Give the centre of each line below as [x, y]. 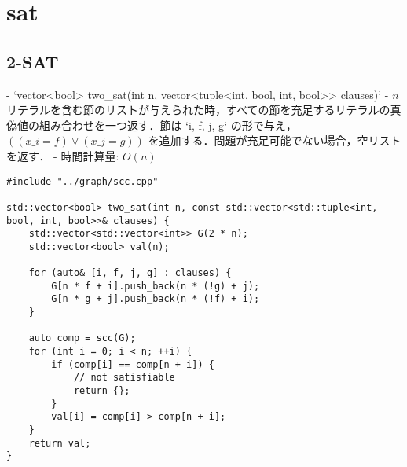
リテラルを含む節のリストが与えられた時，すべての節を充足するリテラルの [198, 110]
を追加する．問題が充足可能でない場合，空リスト [275, 140]
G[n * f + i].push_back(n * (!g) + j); [156, 286]
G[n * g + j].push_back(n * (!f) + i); [156, 299]
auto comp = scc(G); [82, 338]
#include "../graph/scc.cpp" [82, 181]
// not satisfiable [124, 378]
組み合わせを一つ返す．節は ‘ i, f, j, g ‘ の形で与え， [168, 125]
